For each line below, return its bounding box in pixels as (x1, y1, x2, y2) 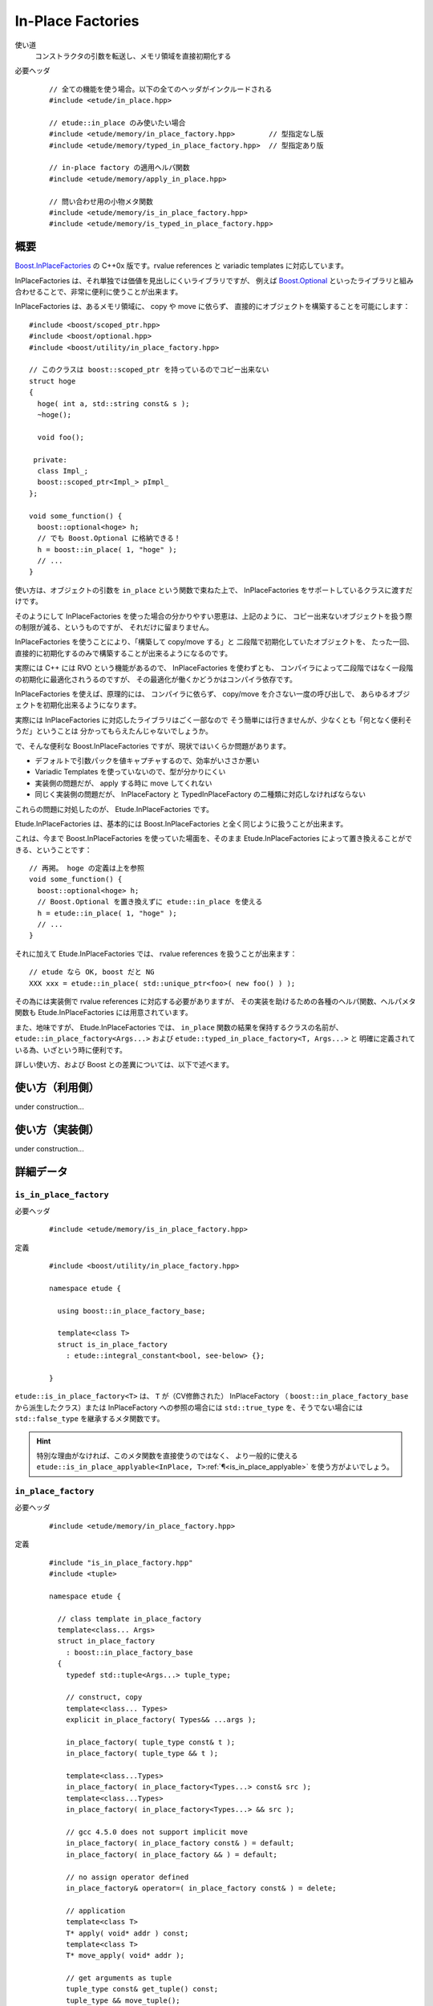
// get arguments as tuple (65, 1974, 172, 1983)
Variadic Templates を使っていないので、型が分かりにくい (34, 767, 226, 777)
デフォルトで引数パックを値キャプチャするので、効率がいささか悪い (34, 755, 260, 765)
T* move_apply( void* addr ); (65, 1951, 184, 1960)
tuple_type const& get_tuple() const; (65, 1984, 219, 1994)
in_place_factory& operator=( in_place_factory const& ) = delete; (65, 1883, 337, 1893)
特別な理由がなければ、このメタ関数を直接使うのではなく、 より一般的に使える (36, 1451, 298, 1460)
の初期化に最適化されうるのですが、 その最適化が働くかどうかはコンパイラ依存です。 (14, 674, 297, 684)
